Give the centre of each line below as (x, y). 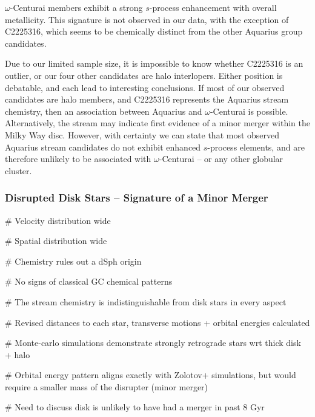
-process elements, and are (256, 147)
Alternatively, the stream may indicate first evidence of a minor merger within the (157, 123)
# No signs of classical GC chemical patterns (89, 281)
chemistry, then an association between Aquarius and (104, 111)
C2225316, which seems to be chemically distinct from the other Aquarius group (154, 31)
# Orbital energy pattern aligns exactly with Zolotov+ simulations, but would (151, 375)
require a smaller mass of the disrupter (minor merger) (107, 386)
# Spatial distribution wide (56, 241)
